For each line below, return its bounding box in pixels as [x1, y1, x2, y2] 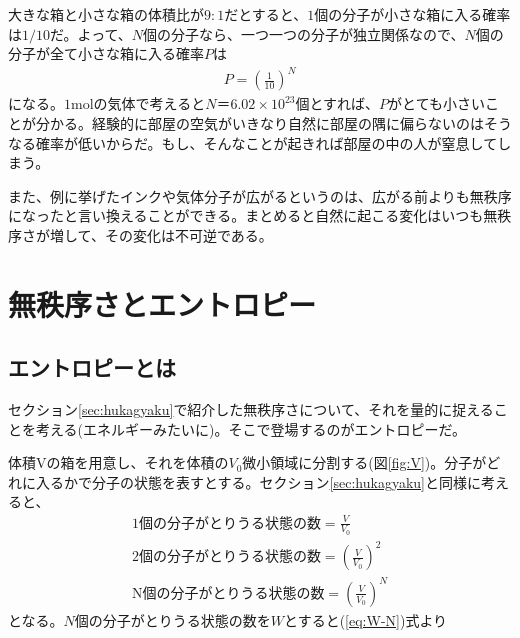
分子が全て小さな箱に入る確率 [8, 43, 204, 64]
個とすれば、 [295, 93, 380, 114]
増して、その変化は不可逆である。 [49, 224, 273, 245]
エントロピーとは [8, 352, 176, 383]
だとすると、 [224, 4, 308, 24]
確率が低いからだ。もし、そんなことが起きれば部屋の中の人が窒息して [35, 132, 498, 153]
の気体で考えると [93, 93, 206, 114]
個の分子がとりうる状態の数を [74, 609, 271, 630]
